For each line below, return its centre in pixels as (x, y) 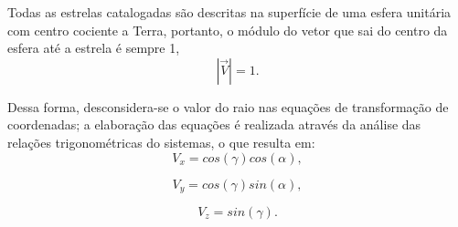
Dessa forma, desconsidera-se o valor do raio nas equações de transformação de (228, 106)
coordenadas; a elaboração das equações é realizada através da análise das (214, 124)
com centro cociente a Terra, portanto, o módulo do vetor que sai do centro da (228, 30)
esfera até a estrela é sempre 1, (94, 48)
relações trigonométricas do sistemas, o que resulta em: (161, 142)
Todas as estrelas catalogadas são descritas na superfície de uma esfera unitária (229, 12)
